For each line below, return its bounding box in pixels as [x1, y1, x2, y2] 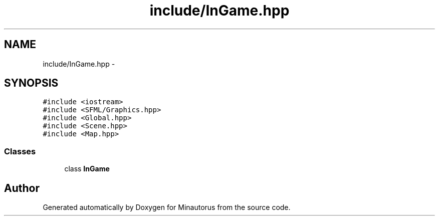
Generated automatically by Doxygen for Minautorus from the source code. [43, 203, 291, 212]
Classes [4, 146, 36, 156]
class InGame [64, 164, 110, 173]
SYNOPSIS [4, 77, 59, 90]
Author [4, 181, 40, 194]
